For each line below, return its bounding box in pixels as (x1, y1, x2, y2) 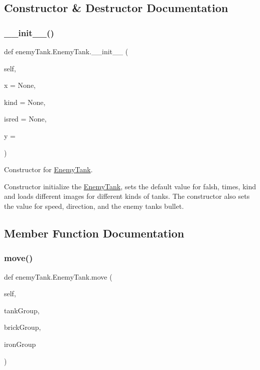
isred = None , (4, 113, 47, 124)
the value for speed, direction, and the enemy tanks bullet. (4, 200, 184, 211)
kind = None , (4, 96, 46, 107)
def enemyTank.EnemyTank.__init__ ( (4, 46, 128, 56)
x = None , (4, 80, 36, 90)
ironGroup (4, 338, 36, 349)
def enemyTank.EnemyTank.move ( (4, 271, 112, 282)
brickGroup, (4, 322, 41, 332)
